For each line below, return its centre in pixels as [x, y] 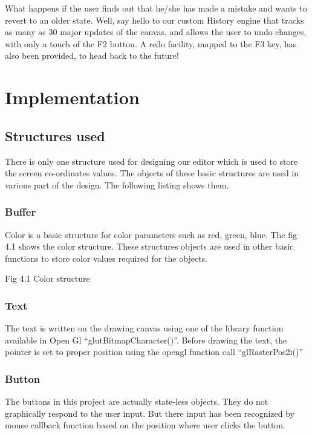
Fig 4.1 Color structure [47, 278]
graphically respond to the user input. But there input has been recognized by [150, 413]
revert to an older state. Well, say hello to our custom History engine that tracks [154, 20]
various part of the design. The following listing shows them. [117, 184]
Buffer [21, 212]
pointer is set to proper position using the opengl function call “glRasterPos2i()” [154, 352]
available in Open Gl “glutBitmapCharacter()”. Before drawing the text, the [146, 340]
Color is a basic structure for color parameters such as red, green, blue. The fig [151, 234]
